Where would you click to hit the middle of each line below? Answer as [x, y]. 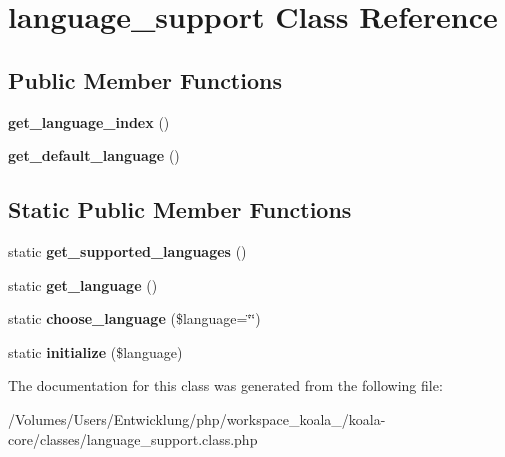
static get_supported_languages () [127, 250]
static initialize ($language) [95, 351]
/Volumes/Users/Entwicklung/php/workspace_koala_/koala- [197, 418]
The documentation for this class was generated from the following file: [225, 385]
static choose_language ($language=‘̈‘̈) [134, 318]
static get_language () [83, 284]
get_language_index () [89, 121]
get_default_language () [94, 155]
